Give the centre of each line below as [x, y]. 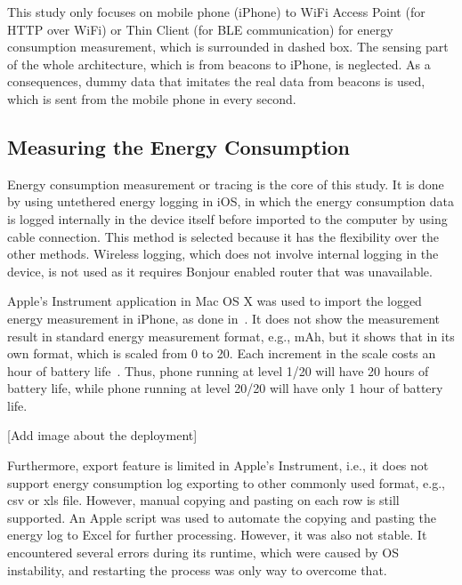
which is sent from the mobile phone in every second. [152, 98]
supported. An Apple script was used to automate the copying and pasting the [222, 517]
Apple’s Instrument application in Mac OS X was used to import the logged [215, 301]
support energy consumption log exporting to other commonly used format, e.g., [227, 482]
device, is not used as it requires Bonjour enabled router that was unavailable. [220, 271]
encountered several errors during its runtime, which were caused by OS [203, 553]
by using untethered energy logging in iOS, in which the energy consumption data [231, 201]
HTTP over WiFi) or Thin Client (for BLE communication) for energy [200, 29]
